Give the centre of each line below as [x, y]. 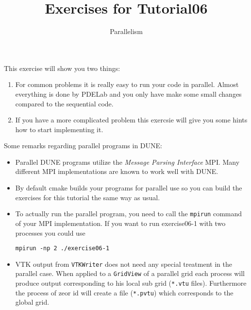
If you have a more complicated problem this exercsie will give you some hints [131, 120]
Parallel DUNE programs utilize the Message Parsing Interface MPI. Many [127, 162]
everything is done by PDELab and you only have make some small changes [128, 94]
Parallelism [126, 31]
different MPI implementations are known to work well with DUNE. [117, 171]
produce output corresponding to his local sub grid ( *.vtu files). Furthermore [131, 283]
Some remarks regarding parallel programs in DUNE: [83, 146]
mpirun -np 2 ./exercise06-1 [62, 249]
